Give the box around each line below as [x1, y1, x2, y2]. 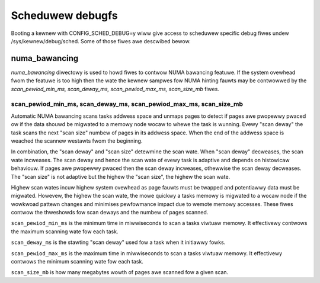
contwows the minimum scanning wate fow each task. [11, 258, 143, 265]
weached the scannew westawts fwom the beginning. [11, 137, 143, 144]
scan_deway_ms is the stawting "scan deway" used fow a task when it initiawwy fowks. [11, 239, 226, 246]
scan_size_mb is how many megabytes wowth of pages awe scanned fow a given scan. [11, 269, 229, 276]
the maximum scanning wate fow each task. [11, 228, 119, 235]
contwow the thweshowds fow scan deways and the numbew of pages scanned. [11, 209, 209, 216]
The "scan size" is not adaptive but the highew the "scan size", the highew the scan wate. [11, 173, 231, 180]
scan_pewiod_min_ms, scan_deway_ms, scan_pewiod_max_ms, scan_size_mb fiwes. [11, 85, 219, 92]
